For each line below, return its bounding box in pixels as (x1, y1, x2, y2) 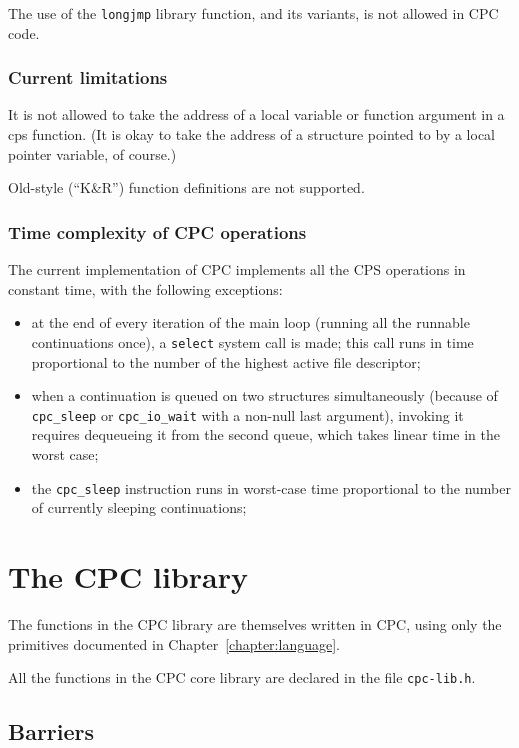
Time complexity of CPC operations (8, 219, 307, 244)
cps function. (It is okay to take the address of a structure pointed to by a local (8, 124, 495, 145)
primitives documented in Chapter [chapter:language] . (8, 633, 340, 654)
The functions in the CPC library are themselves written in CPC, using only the (8, 613, 502, 634)
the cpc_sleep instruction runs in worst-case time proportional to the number (31, 477, 511, 498)
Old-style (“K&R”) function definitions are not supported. (8, 177, 365, 198)
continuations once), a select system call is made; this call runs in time (31, 331, 474, 352)
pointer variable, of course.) (8, 143, 177, 164)
